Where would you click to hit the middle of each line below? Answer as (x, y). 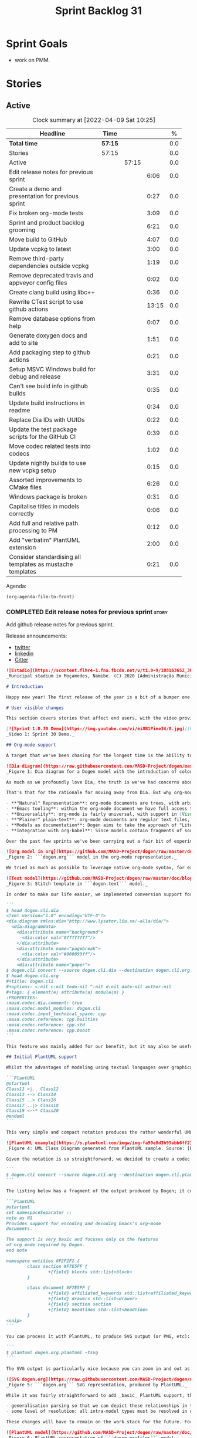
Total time (23, 143)
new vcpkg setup (33, 470)
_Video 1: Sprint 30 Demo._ (40, 734)
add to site (23, 342)
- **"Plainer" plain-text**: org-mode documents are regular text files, (98, 819)
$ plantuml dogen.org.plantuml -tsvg (52, 1353)
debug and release (35, 377)
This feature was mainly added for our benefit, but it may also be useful (101, 1046)
